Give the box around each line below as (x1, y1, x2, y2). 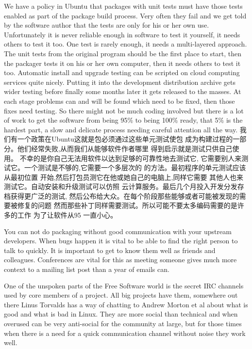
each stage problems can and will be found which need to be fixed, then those (4, 95, 235, 106)
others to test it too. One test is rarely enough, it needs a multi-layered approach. (4, 39, 247, 49)
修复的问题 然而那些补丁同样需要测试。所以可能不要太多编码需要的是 (17, 200, 237, 210)
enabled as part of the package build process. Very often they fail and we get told (4, 10, 247, 20)
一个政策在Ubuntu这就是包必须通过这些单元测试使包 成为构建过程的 (17, 134, 233, 144)
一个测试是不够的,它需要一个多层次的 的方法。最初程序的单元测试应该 (24, 162, 246, 173)
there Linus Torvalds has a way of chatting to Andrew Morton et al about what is (4, 299, 248, 309)
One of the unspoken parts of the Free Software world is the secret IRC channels (4, 280, 244, 290)
